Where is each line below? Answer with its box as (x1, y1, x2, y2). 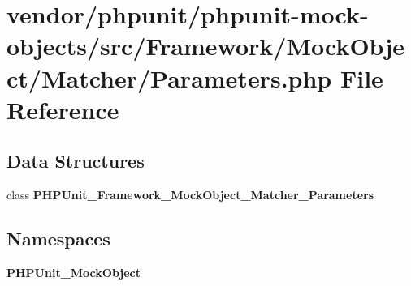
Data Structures (6, 148, 145, 173)
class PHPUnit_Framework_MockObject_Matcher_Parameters (6, 186, 374, 203)
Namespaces (6, 226, 110, 251)
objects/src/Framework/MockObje (6, 29, 405, 62)
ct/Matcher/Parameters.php (6, 61, 332, 94)
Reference (6, 92, 119, 126)
